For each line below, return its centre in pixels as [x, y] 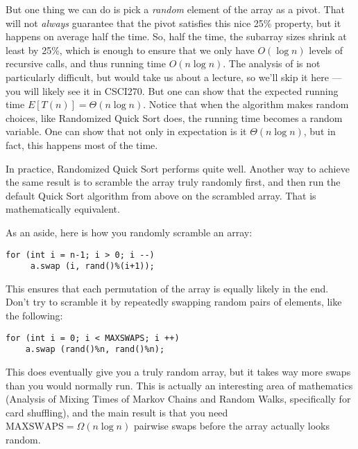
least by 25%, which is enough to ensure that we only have [130, 50]
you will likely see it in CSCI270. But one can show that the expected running [172, 90]
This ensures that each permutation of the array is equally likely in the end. [167, 288]
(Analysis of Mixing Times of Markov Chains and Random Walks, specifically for [178, 399]
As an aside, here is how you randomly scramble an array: [129, 232]
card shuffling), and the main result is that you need [117, 412]
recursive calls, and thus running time [86, 63]
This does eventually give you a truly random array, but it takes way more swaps [178, 371]
